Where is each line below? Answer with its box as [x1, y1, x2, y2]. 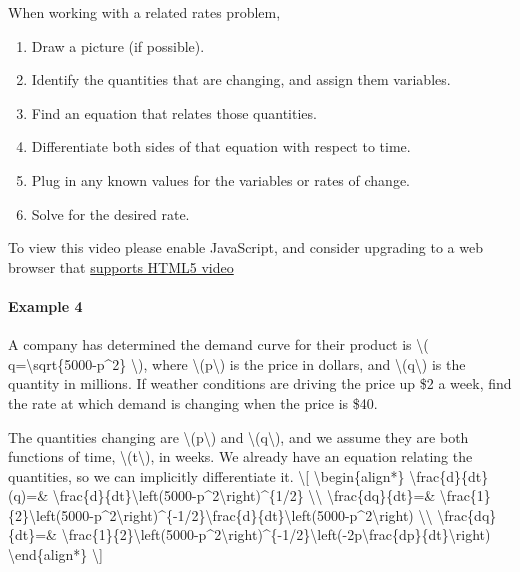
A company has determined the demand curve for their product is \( [8, 334, 429, 355]
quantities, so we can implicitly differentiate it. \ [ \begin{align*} [8, 465, 405, 486]
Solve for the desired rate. [31, 203, 190, 224]
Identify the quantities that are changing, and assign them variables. [31, 69, 451, 90]
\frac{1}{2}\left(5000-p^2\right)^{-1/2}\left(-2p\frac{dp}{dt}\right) [61, 524, 491, 545]
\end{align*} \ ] [8, 544, 103, 565]
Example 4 [8, 295, 83, 316]
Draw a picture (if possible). [31, 35, 205, 56]
